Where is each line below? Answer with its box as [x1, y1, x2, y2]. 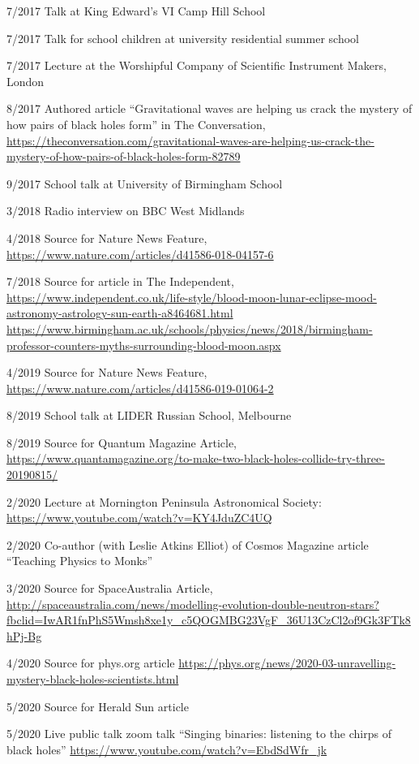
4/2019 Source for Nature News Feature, [6, 364, 207, 381]
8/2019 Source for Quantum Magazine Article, [6, 434, 237, 451]
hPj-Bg [6, 627, 42, 644]
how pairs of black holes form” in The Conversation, [6, 115, 266, 132]
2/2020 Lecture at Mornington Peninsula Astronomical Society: [6, 493, 322, 510]
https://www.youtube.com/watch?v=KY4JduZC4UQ [6, 509, 272, 526]
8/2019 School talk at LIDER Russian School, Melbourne [6, 407, 292, 424]
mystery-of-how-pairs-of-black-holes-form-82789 [6, 148, 241, 165]
